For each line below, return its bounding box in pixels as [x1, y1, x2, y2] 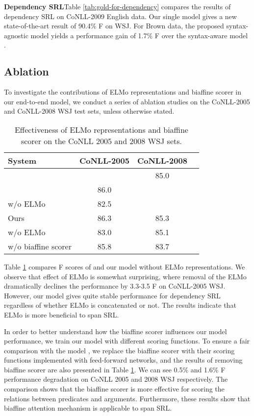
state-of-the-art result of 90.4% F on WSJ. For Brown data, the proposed [4, 21, 224, 31]
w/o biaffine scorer [8, 240, 72, 252]
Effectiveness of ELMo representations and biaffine [14, 123, 188, 135]
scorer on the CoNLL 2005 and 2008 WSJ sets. [21, 135, 182, 147]
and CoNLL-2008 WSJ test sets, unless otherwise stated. [4, 106, 175, 116]
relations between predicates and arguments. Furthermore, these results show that [4, 393, 251, 403]
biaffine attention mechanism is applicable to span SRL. [4, 403, 172, 413]
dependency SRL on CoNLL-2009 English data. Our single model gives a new [4, 11, 237, 21]
